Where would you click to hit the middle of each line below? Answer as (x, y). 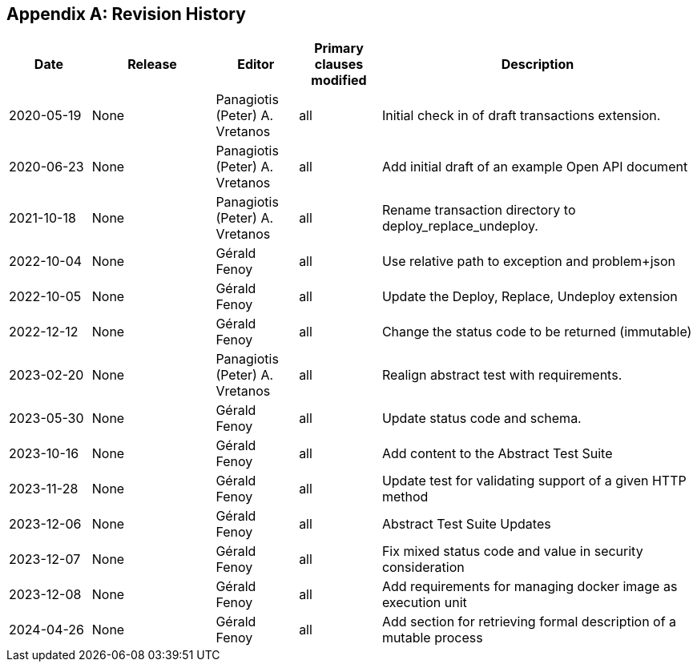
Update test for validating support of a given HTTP (534, 481)
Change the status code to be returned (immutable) (537, 332)
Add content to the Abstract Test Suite (497, 454)
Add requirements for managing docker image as (530, 587)
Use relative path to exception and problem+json (529, 262)
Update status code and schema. (481, 419)
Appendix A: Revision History (126, 14)
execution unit (424, 603)
